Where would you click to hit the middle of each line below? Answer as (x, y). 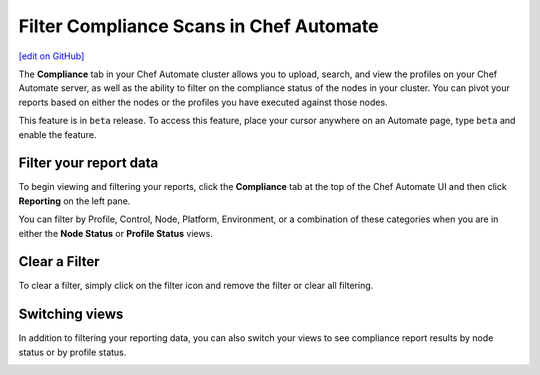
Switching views (71, 314)
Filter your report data (88, 163)
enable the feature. (57, 134)
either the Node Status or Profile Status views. (116, 233)
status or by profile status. (72, 352)
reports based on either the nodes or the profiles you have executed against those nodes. (203, 102)
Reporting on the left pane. (74, 201)
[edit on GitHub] (51, 56)
